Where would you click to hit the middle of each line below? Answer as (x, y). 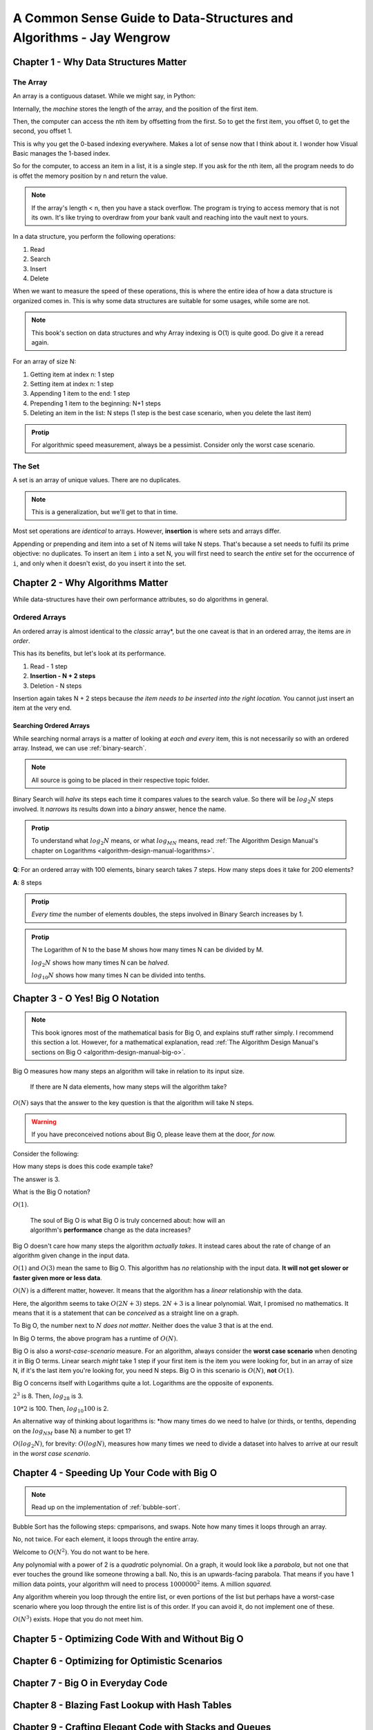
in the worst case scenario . (51, 1453)
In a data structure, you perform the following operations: (94, 237)
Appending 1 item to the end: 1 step (80, 394)
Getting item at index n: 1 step (72, 374)
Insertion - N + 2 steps (63, 676)
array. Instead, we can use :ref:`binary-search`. (80, 748)
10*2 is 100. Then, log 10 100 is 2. (61, 1410)
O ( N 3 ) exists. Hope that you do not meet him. (78, 1619)
